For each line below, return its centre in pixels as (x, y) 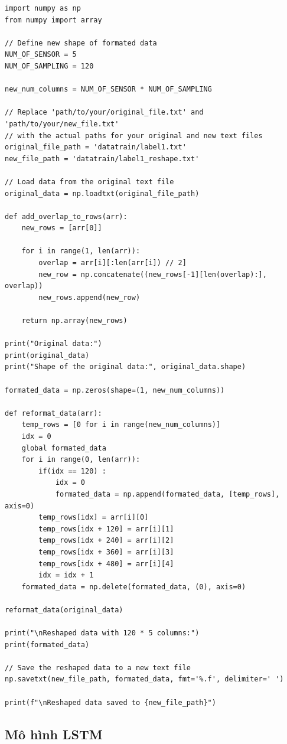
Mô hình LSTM (54, 734)
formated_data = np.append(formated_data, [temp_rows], (167, 494)
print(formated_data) (47, 645)
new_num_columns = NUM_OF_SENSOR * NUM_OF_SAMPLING (108, 89)
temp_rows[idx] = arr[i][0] (94, 518)
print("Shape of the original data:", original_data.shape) (125, 367)
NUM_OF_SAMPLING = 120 (49, 66)
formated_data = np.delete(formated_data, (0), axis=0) (134, 587)
